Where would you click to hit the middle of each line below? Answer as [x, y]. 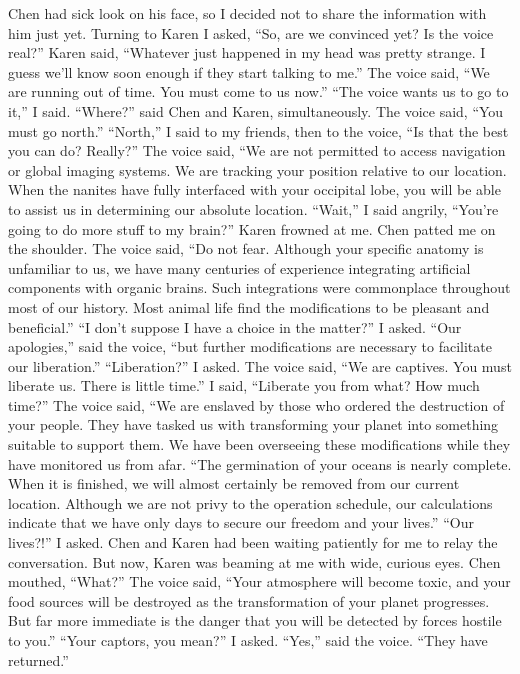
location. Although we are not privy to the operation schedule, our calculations [250, 502]
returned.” [38, 659]
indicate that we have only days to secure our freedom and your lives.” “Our [241, 522]
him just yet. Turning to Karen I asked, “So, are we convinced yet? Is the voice [251, 32]
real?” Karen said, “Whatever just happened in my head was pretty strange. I [247, 52]
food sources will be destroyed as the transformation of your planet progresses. [249, 600]
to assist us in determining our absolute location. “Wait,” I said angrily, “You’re [253, 208]
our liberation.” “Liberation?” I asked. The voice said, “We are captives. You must [260, 365]
